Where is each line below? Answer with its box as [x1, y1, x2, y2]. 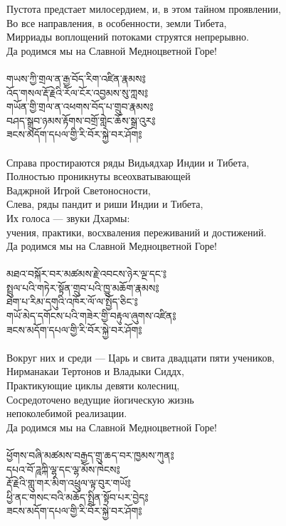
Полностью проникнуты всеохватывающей [6, 169, 191, 184]
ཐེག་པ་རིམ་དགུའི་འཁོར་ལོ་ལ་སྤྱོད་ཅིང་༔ [6, 294, 138, 309]
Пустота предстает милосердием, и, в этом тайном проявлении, [6, 1, 281, 16]
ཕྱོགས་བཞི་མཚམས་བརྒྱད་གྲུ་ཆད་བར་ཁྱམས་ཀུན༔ [6, 448, 174, 462]
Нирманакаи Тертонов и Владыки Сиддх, [6, 364, 184, 379]
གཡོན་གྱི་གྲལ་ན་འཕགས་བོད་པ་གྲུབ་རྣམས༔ [6, 99, 154, 114]
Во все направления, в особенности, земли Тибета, [6, 15, 227, 30]
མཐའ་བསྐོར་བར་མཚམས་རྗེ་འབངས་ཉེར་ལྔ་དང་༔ [6, 266, 167, 281]
